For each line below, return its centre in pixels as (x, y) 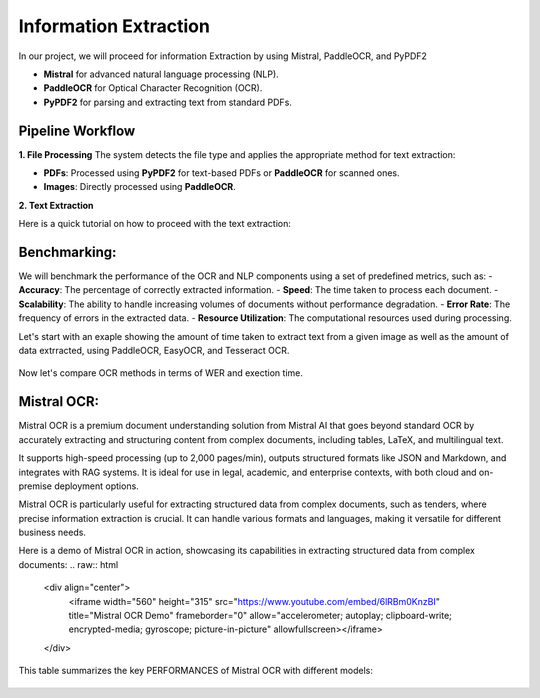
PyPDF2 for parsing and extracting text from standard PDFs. (167, 102)
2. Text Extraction (56, 205)
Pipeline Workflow (77, 130)
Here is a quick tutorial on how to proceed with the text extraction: (155, 224)
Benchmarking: (67, 252)
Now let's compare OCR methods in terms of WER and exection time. (161, 373)
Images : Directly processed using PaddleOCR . (140, 187)
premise (35, 486)
